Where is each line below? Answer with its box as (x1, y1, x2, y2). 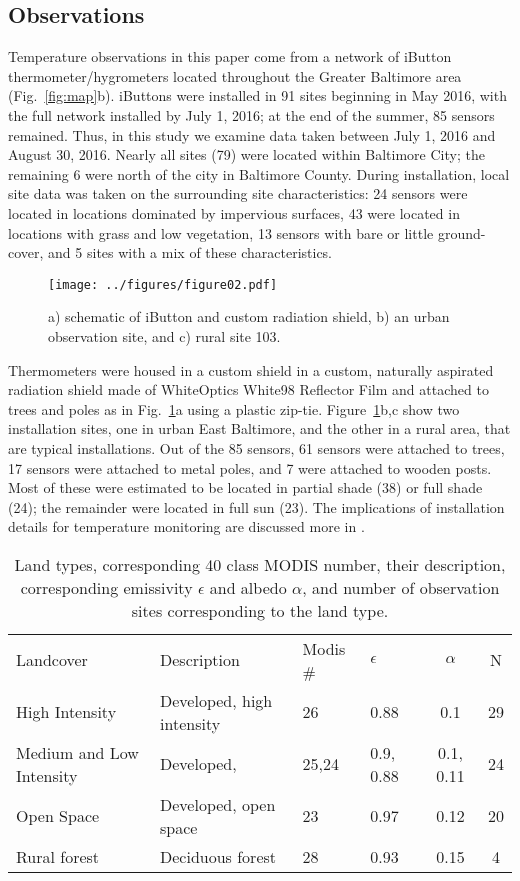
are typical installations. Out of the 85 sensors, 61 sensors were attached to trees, (8, 437, 505, 458)
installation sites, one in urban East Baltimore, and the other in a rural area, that (8, 418, 511, 439)
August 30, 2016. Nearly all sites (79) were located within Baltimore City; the (8, 144, 485, 165)
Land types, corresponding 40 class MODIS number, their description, (14, 552, 506, 576)
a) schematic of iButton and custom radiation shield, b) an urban (48, 306, 450, 327)
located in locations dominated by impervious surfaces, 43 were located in (8, 202, 460, 223)
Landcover (16, 648, 88, 672)
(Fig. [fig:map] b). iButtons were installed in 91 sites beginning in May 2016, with (8, 85, 507, 106)
